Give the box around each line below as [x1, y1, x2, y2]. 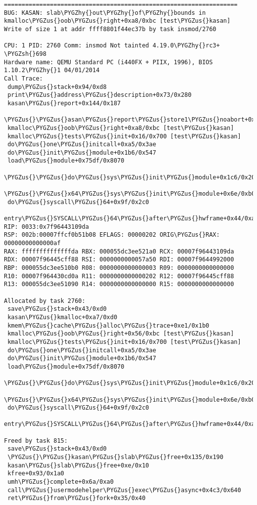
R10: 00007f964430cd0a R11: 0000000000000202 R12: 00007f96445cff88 [4, 272, 234, 280]
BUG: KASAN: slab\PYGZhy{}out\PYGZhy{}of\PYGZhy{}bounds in [4, 9, 206, 16]
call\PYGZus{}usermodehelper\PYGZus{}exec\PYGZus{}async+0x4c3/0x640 [7, 486, 241, 494]
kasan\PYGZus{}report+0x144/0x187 [7, 99, 121, 107]
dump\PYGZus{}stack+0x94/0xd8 [7, 83, 107, 90]
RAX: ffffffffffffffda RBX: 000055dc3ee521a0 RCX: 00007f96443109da [4, 248, 234, 255]
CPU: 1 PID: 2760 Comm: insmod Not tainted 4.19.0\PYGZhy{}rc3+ [4, 42, 220, 49]
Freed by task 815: [4, 437, 68, 444]
